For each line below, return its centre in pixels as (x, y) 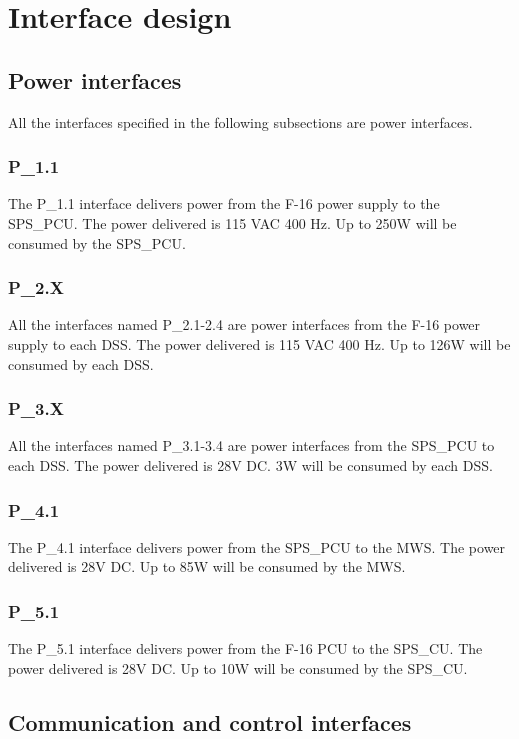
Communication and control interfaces (210, 721)
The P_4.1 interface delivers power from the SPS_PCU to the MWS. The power (257, 546)
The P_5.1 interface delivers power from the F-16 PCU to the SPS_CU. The (245, 648)
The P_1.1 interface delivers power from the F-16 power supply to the (224, 203)
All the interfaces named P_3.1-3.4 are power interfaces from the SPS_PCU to (251, 445)
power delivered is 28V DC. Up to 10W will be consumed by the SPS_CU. (238, 667)
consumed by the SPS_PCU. (97, 242)
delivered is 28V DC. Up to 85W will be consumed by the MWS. (207, 566)
